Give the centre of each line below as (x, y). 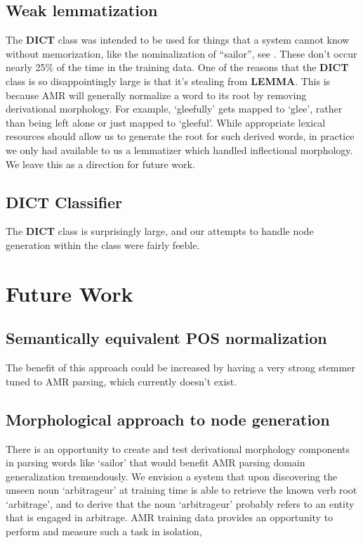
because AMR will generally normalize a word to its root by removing (156, 95)
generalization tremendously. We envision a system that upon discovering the (172, 476)
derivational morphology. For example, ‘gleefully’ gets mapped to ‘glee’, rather (174, 109)
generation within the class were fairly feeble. (103, 244)
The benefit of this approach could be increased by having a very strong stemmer (180, 368)
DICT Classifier (64, 202)
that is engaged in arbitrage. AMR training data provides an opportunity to (170, 517)
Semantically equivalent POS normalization (166, 338)
